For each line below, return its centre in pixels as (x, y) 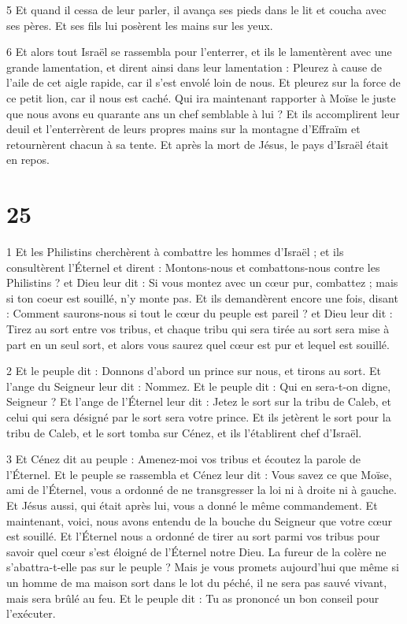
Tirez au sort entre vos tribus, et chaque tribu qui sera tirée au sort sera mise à (198, 329)
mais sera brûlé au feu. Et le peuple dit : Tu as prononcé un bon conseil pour (193, 598)
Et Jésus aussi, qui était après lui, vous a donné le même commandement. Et (192, 505)
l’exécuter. (31, 613)
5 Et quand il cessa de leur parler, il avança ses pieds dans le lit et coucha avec (196, 9)
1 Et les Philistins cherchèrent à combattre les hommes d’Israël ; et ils (175, 252)
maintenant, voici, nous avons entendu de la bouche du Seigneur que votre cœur (199, 520)
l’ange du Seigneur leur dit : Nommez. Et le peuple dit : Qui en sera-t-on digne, (199, 386)
